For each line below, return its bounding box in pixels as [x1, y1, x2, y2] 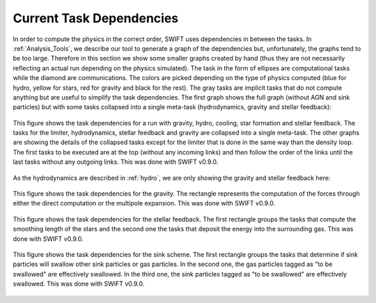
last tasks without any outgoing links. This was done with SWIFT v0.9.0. [13, 157, 219, 166]
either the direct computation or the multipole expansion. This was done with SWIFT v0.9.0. [13, 199, 276, 208]
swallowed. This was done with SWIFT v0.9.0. [13, 279, 145, 288]
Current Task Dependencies [13, 10, 179, 26]
